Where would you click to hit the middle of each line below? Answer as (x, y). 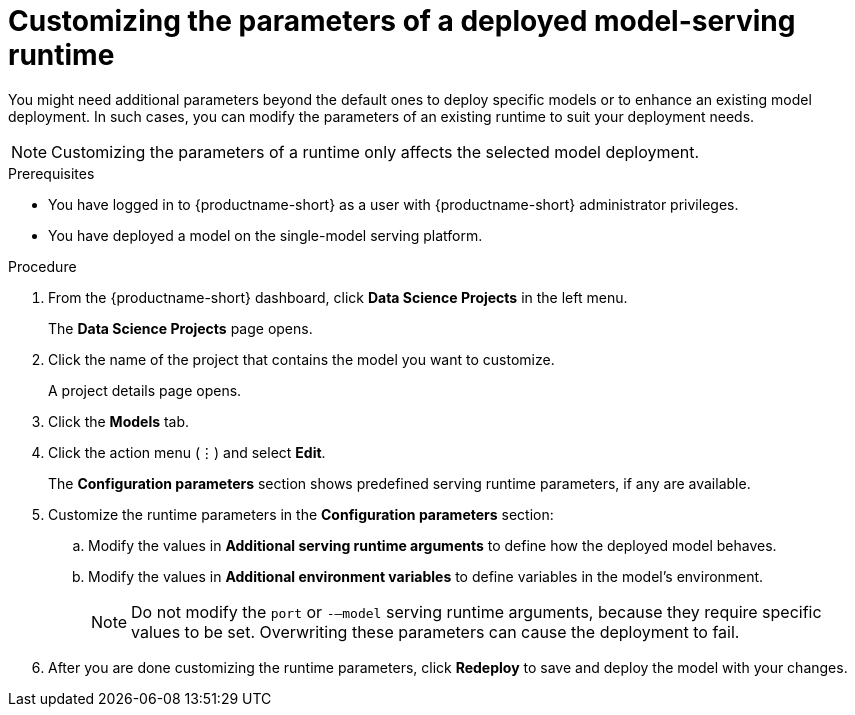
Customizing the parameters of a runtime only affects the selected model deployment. (375, 151)
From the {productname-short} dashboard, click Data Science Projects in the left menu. (338, 297)
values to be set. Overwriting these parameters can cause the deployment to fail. (435, 631)
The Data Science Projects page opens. (180, 328)
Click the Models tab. (119, 421)
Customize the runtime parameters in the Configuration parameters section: (301, 514)
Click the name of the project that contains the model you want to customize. (301, 359)
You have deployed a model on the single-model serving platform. (265, 235)
